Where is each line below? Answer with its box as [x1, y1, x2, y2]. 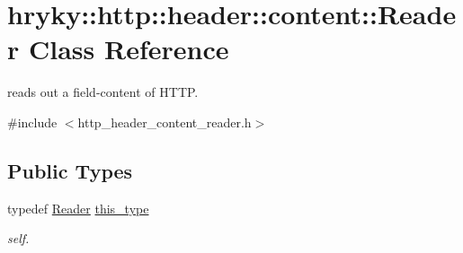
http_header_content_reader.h [77, 112, 252, 131]
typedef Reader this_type [7, 198, 149, 217]
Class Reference [28, 31, 229, 67]
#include [7, 112, 58, 131]
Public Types [7, 156, 133, 184]
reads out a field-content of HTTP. [7, 83, 199, 101]
